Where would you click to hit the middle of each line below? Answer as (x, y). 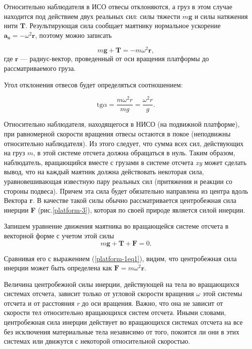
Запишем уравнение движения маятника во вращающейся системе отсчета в (116, 226)
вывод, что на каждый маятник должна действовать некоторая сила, (104, 172)
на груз (15, 153)
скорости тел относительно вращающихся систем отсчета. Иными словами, (115, 312)
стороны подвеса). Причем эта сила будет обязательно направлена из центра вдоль (126, 191)
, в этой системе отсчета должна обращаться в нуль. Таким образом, (134, 153)
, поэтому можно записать (73, 35)
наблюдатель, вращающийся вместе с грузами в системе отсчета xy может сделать (125, 162)
